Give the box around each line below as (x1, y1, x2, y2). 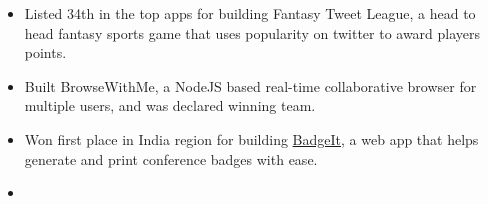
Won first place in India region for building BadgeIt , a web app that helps (24, 128, 479, 149)
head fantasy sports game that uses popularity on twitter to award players (24, 22, 481, 43)
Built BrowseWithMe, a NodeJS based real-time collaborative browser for (24, 75, 477, 96)
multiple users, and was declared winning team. (24, 95, 316, 116)
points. (24, 42, 67, 63)
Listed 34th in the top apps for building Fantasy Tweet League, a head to (24, 3, 476, 23)
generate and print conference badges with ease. (24, 148, 318, 169)
